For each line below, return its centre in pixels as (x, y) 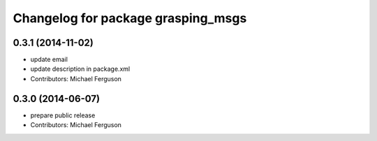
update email (49, 60)
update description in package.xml (80, 69)
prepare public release (63, 115)
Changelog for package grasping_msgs (130, 18)
